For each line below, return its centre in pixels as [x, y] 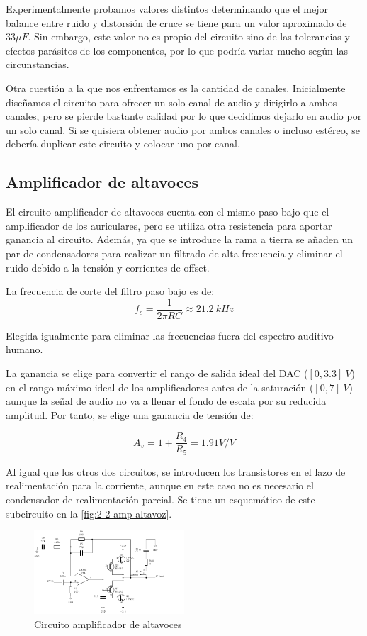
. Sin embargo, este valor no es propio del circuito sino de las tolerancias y [189, 37]
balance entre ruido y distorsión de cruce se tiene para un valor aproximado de [176, 22]
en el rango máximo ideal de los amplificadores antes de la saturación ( [160, 387]
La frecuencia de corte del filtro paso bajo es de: [110, 291]
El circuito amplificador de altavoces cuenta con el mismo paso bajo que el [168, 212]
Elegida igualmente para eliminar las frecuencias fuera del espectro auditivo [170, 335]
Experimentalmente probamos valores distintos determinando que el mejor [167, 9]
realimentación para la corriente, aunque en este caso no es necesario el [160, 485]
